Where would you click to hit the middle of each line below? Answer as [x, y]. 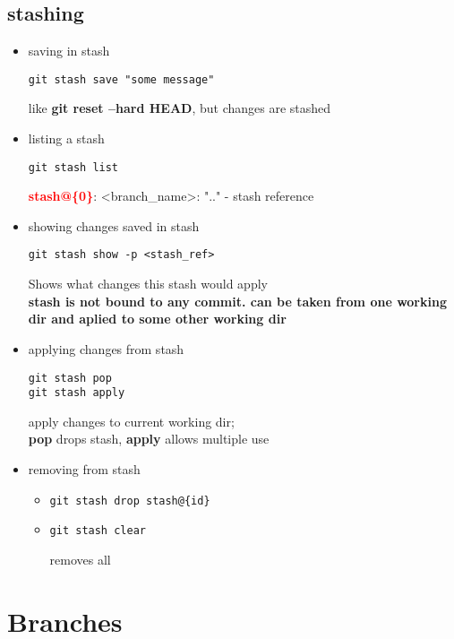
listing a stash [66, 138]
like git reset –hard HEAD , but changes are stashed [180, 108]
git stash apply [77, 393]
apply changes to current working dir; [131, 421]
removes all [80, 559]
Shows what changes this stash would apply [148, 284]
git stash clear [98, 531]
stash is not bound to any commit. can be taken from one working [237, 301]
